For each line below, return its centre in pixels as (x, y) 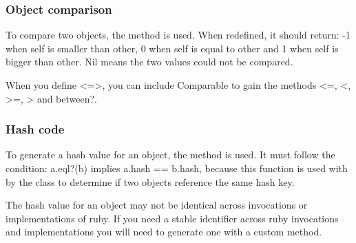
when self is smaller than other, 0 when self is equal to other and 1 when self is (172, 48)
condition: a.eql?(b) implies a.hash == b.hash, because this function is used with (177, 168)
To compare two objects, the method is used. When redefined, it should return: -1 (178, 35)
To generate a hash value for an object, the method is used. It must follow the (170, 155)
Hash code (35, 129)
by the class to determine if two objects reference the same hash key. (150, 181)
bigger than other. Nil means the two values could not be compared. (149, 62)
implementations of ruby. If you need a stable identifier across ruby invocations (172, 218)
